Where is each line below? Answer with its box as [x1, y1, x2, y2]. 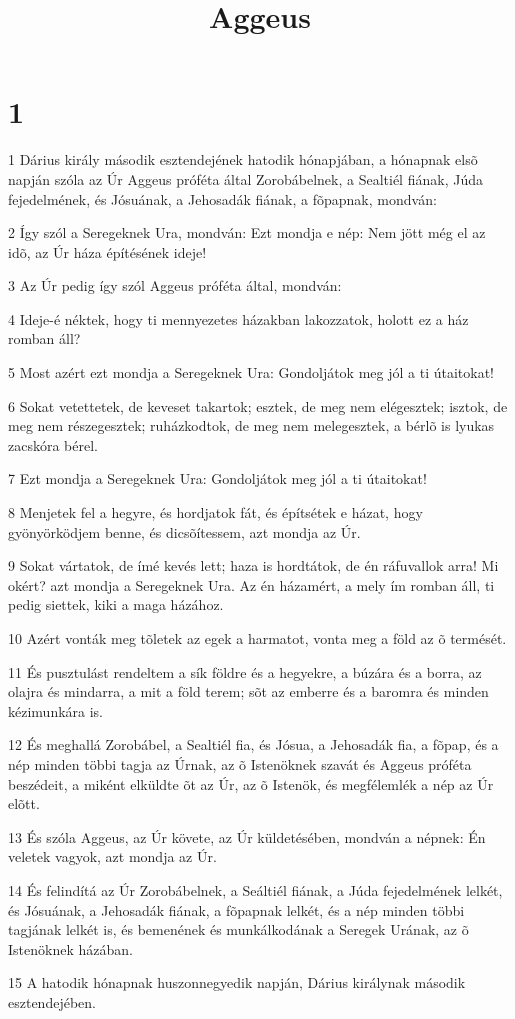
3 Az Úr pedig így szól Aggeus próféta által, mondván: [8, 275, 342, 296]
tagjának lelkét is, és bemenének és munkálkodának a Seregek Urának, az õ [8, 919, 469, 940]
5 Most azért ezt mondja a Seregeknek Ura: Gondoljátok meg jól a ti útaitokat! [8, 362, 495, 383]
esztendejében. [8, 991, 96, 1012]
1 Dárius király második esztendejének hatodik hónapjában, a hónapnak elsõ [8, 149, 478, 170]
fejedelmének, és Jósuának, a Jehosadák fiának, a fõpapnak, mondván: [8, 188, 437, 209]
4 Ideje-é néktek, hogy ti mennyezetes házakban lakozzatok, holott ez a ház [8, 308, 469, 329]
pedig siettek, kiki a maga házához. [8, 594, 224, 615]
